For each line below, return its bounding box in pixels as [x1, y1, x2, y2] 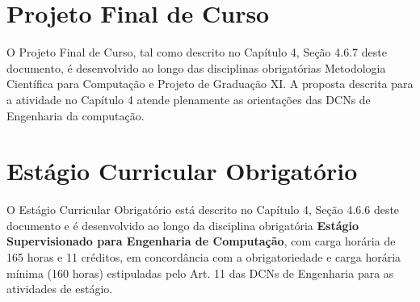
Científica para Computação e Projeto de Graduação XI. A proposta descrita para [6, 75, 414, 92]
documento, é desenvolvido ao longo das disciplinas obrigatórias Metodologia [6, 59, 386, 76]
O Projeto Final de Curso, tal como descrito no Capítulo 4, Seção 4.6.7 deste [6, 44, 387, 61]
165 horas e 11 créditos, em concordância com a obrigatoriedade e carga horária [6, 249, 401, 265]
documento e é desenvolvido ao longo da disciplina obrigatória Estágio [6, 216, 359, 233]
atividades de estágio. [6, 280, 113, 297]
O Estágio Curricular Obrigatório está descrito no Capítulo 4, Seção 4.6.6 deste [6, 201, 400, 218]
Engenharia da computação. [6, 107, 145, 124]
